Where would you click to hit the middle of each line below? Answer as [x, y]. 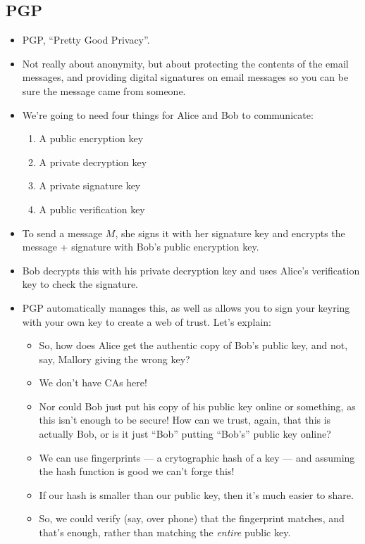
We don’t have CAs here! [93, 382]
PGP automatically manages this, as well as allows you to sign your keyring [186, 307]
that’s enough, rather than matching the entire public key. [165, 532]
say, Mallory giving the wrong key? [115, 359]
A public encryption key [91, 138]
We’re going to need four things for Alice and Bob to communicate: [168, 114]
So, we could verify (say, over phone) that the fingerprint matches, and [192, 518]
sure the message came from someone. [104, 90]
